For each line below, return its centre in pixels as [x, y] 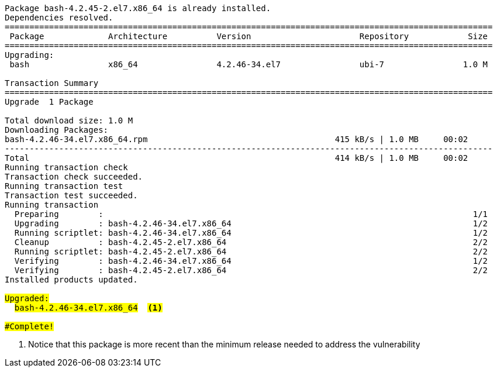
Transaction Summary [52, 83]
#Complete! [30, 326]
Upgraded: [27, 298]
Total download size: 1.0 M [69, 120]
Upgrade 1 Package [49, 102]
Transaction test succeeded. [71, 195]
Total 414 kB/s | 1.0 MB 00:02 [237, 158]
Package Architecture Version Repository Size [249, 36]
